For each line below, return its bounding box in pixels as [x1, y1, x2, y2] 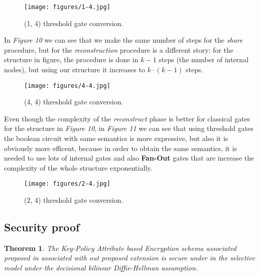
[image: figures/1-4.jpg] [24, 4, 110, 11]
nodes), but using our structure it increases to [4, 64, 145, 75]
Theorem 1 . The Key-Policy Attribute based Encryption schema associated [4, 242, 236, 253]
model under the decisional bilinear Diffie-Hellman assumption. [4, 262, 198, 273]
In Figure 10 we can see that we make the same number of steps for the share [4, 35, 243, 45]
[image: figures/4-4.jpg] [24, 82, 110, 89]
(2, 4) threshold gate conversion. [24, 195, 123, 205]
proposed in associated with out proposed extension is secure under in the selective [4, 252, 255, 263]
